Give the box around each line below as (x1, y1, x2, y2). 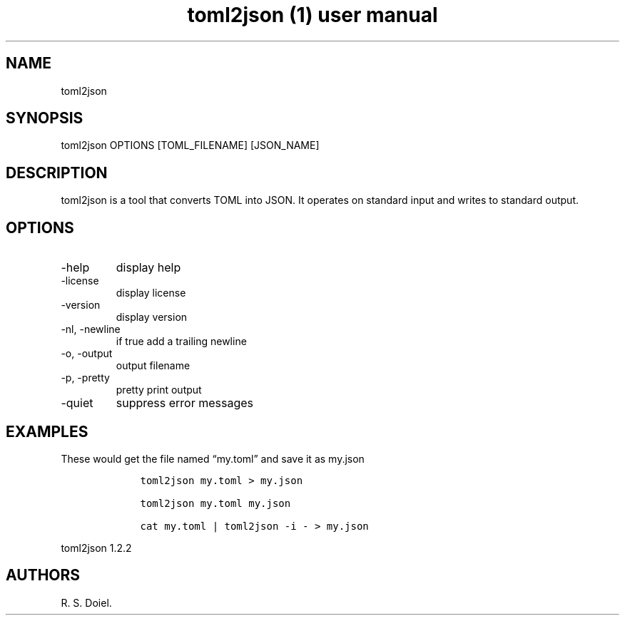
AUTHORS (6, 566, 81, 585)
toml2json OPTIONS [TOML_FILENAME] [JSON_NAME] (61, 139, 320, 152)
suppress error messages (116, 396, 254, 411)
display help (116, 260, 181, 275)
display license (116, 287, 186, 299)
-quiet (61, 396, 93, 411)
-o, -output (61, 347, 113, 360)
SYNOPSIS (6, 109, 83, 128)
